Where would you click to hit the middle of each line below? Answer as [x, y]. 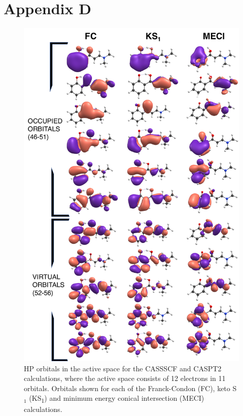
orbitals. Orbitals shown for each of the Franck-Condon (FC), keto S [130, 388]
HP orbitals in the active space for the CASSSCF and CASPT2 [123, 368]
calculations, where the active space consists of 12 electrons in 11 [125, 378]
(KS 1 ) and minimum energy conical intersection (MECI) [117, 399]
